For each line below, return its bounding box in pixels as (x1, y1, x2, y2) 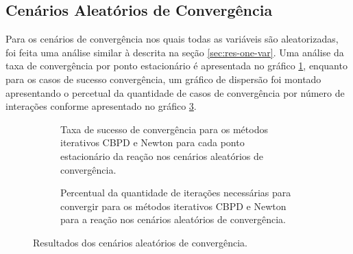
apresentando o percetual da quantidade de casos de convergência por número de (5, 85, 345, 100)
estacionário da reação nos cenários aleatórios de (60, 148, 263, 163)
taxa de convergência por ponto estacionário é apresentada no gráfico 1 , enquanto (5, 58, 348, 73)
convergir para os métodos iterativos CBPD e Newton (60, 198, 287, 213)
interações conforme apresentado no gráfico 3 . (5, 99, 197, 113)
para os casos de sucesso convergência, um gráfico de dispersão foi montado (5, 71, 321, 86)
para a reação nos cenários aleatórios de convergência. (60, 212, 286, 227)
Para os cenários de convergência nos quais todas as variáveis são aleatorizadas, (5, 32, 339, 46)
